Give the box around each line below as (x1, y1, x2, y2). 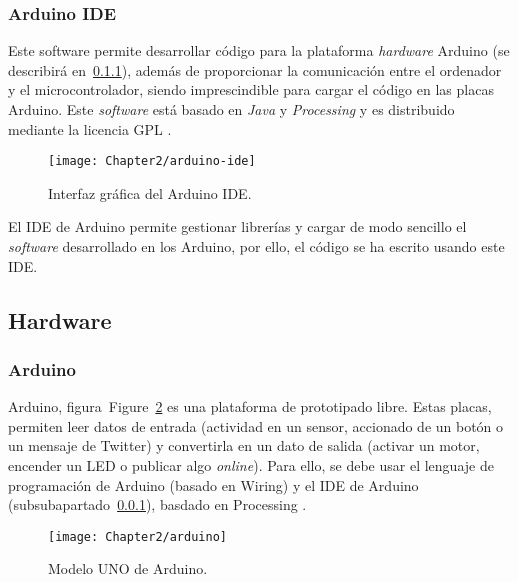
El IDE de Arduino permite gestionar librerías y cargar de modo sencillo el (8, 216, 467, 237)
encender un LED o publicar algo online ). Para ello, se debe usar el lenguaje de (8, 455, 494, 475)
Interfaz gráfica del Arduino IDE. (48, 182, 252, 203)
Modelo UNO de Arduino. (48, 558, 208, 579)
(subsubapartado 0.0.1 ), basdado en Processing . (8, 494, 307, 515)
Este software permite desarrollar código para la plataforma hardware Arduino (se (8, 40, 510, 61)
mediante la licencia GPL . (8, 118, 172, 139)
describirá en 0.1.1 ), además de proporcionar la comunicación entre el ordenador (8, 59, 502, 80)
